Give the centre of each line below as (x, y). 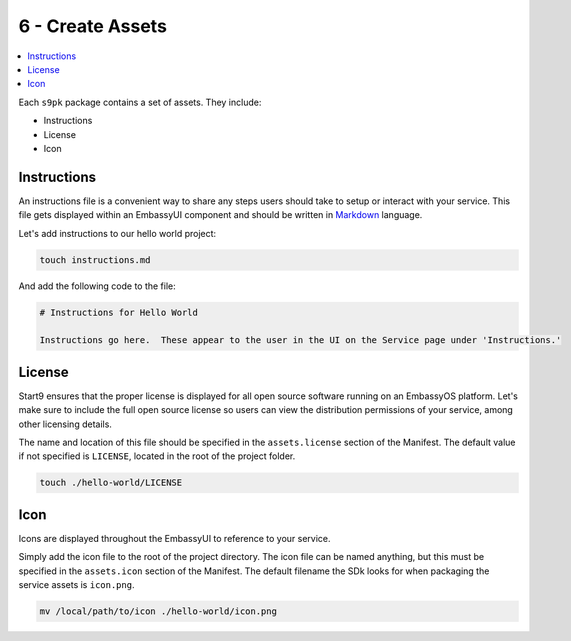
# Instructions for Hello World (119, 312)
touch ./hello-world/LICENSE (111, 483)
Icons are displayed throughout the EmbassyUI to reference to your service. (174, 538)
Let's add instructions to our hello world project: (117, 233)
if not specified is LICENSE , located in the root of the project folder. (157, 456)
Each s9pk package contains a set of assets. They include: (140, 102)
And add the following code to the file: (97, 286)
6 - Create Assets (92, 26)
